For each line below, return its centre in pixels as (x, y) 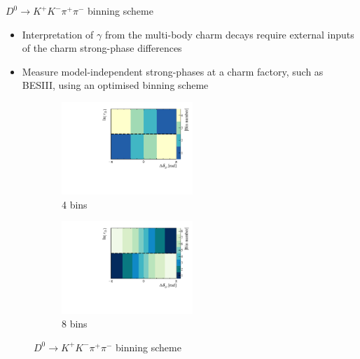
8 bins (75, 324)
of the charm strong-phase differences (102, 48)
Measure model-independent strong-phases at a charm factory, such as (173, 71)
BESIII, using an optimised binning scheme (115, 85)
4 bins (75, 204)
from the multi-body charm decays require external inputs (229, 34)
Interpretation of (58, 34)
